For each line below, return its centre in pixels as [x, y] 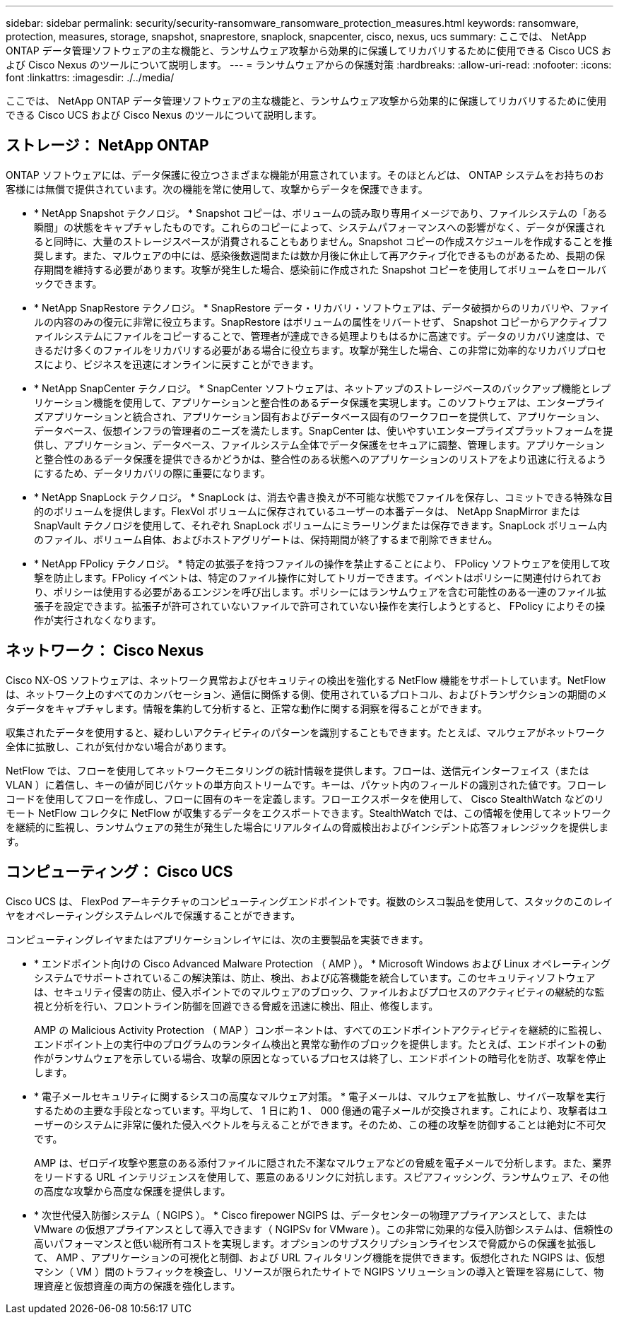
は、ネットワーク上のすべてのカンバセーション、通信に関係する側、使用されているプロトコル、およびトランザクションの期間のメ [306, 694]
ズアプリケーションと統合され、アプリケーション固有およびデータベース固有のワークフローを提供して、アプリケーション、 [320, 416]
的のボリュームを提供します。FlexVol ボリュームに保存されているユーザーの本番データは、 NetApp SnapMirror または [307, 511]
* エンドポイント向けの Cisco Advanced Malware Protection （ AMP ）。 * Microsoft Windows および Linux [282, 963]
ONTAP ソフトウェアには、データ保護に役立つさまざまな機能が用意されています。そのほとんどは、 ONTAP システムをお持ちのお [305, 175]
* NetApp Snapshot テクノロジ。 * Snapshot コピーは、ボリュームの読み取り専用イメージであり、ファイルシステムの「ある [321, 213]
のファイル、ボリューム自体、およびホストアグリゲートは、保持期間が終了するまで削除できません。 [266, 539]
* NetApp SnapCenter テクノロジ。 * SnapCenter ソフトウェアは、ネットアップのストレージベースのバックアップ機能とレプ [322, 388]
